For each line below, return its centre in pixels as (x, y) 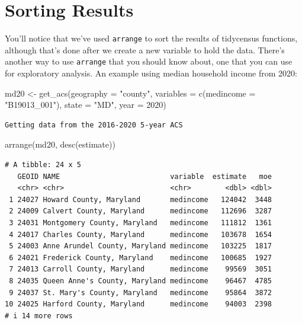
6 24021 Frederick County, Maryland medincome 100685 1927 (141, 258)
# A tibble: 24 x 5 (43, 165)
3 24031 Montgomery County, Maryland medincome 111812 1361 (141, 223)
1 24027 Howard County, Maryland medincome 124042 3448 (141, 199)
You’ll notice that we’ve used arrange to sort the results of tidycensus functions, (151, 38)
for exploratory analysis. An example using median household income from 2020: (151, 73)
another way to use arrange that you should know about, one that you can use (149, 61)
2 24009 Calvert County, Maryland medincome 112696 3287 (141, 211)
